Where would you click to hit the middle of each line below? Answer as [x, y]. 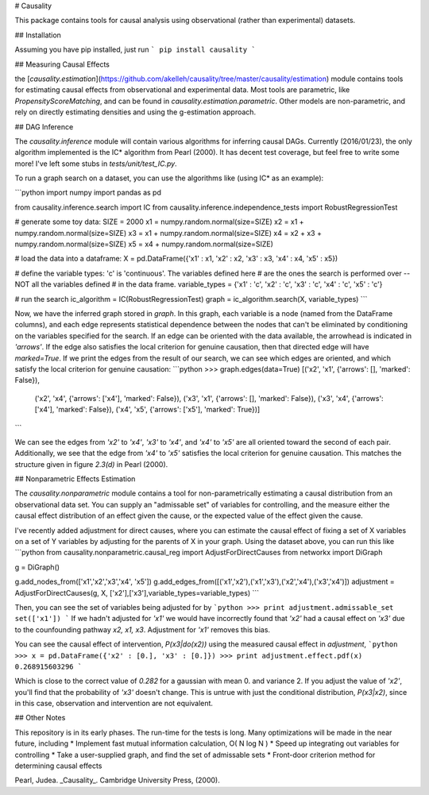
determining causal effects [58, 766]
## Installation [38, 35]
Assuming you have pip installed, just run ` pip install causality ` [135, 50]
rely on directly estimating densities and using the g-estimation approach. [135, 112]
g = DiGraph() [37, 567]
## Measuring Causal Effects [62, 64]
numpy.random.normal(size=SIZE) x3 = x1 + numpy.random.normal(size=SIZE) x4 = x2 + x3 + [168, 233]
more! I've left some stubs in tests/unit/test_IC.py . [96, 164]
